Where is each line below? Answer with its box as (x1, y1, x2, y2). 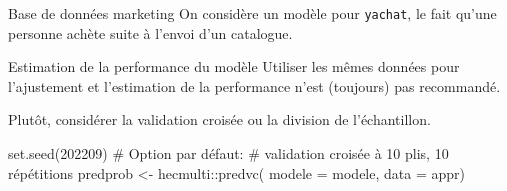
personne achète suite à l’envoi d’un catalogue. (8, 22, 293, 43)
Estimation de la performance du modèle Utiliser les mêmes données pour (8, 56, 460, 77)
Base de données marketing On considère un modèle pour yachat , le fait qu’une (8, 3, 497, 23)
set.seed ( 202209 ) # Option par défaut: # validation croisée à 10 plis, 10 (8, 143, 449, 164)
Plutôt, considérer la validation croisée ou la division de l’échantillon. (8, 109, 431, 130)
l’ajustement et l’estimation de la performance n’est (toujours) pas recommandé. (8, 75, 501, 96)
